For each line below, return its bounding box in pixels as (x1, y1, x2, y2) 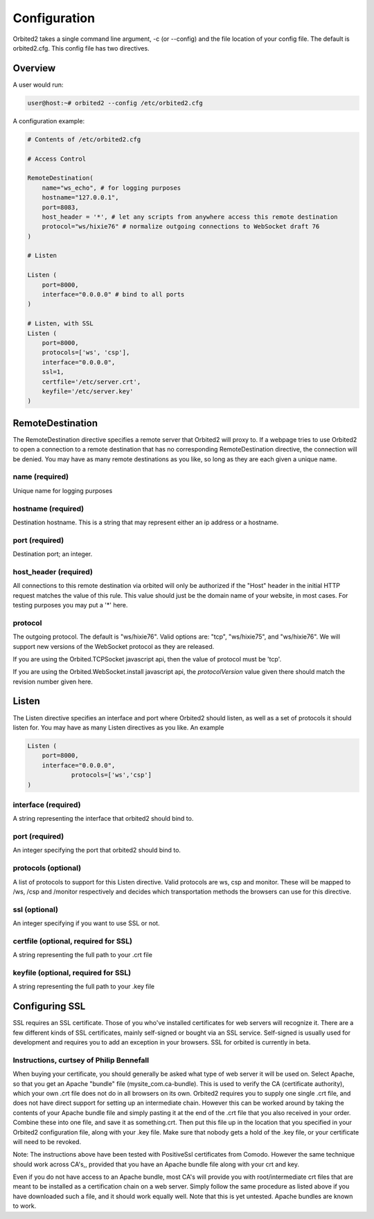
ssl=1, (42, 368, 64, 376)
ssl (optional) (12, 905, 59, 914)
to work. (12, 1202, 37, 1210)
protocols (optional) (12, 863, 82, 873)
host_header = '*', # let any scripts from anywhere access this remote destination (42, 213, 339, 221)
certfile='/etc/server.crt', (42, 377, 141, 386)
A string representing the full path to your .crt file (12, 951, 152, 959)
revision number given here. (12, 677, 93, 686)
